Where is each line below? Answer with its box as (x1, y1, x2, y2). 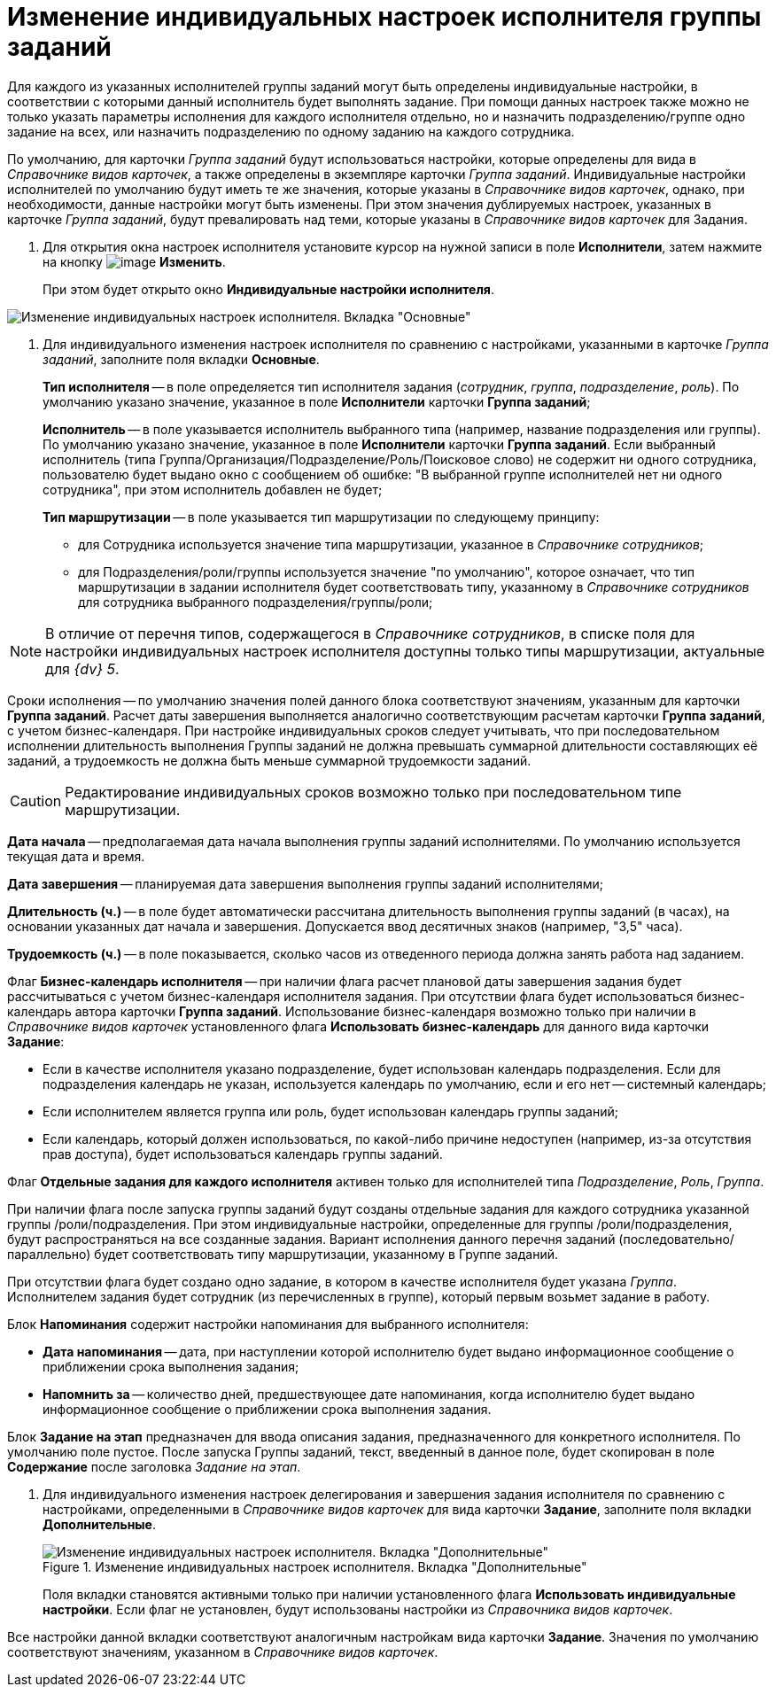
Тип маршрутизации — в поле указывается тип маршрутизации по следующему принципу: (43, 509, 600, 525)
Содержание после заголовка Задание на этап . (7, 1458, 301, 1474)
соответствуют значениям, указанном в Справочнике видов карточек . (7, 1643, 438, 1659)
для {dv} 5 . (45, 659, 120, 678)
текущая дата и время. (7, 848, 145, 864)
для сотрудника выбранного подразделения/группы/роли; (78, 594, 433, 610)
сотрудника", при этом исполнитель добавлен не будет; (43, 481, 383, 497)
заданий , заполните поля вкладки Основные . (43, 351, 320, 367)
